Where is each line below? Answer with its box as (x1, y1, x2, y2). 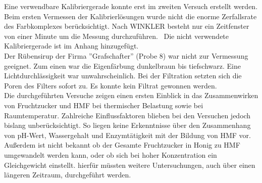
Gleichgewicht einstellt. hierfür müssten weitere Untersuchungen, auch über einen (4, 159, 255, 170)
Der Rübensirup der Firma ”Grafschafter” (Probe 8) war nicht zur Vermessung (4, 50, 248, 61)
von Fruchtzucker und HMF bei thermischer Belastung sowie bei (4, 100, 203, 110)
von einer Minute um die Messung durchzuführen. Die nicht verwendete (4, 30, 229, 41)
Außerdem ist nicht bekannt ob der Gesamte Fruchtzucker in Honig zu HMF (4, 140, 240, 150)
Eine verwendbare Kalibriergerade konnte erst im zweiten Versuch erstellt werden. (4, 1, 258, 11)
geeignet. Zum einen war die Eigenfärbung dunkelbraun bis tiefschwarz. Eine (4, 60, 241, 71)
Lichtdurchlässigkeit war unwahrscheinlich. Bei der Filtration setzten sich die (4, 70, 242, 81)
